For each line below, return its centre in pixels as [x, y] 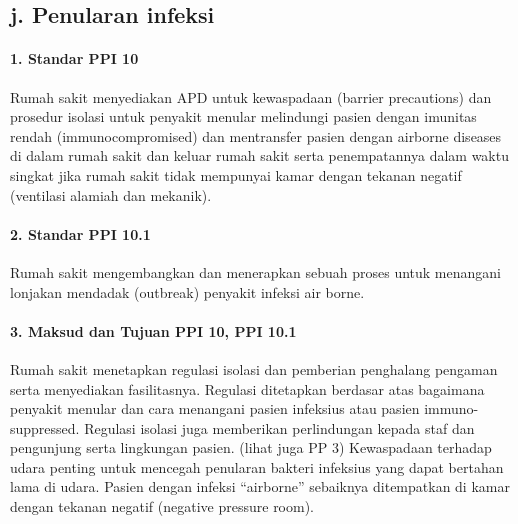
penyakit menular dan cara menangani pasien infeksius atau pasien [215, 408]
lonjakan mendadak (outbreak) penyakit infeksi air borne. [187, 291]
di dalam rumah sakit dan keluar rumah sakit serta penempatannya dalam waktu [259, 155]
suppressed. [45, 427]
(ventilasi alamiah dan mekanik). [111, 194]
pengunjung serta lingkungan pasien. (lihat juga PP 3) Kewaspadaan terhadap [251, 447]
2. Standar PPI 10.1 [80, 233]
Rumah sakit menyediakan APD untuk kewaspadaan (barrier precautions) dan [251, 96]
